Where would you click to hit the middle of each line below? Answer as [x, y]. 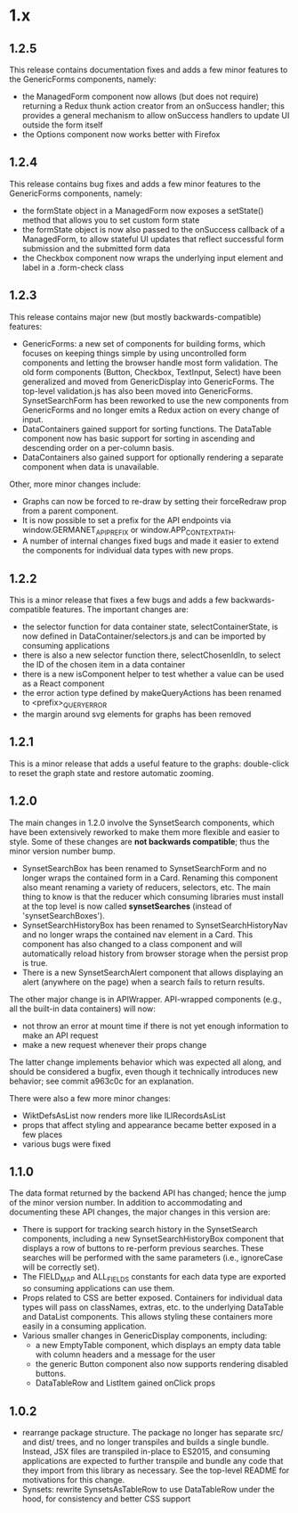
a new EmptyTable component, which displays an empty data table [158, 1345]
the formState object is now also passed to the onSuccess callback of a [153, 229]
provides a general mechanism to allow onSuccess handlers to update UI [156, 115]
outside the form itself [63, 125]
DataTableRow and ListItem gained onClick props [125, 1383]
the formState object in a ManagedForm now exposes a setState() [143, 210]
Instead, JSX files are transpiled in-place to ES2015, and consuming [146, 1452]
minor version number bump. [62, 851]
